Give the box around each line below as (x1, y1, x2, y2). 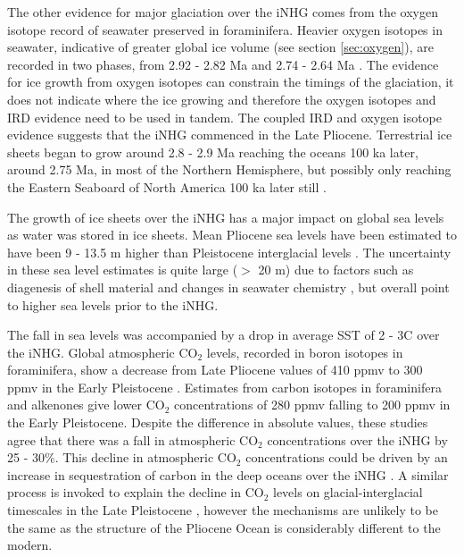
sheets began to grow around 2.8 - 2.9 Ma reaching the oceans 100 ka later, (7, 142, 418, 161)
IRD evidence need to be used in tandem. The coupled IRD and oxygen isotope (7, 107, 443, 126)
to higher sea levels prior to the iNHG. (7, 295, 219, 314)
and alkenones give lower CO (7, 395, 165, 414)
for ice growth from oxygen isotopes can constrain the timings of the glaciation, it (7, 72, 454, 91)
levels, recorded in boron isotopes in (206, 342, 403, 361)
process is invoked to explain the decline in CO (7, 483, 264, 502)
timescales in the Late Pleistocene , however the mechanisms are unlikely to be (7, 501, 438, 519)
